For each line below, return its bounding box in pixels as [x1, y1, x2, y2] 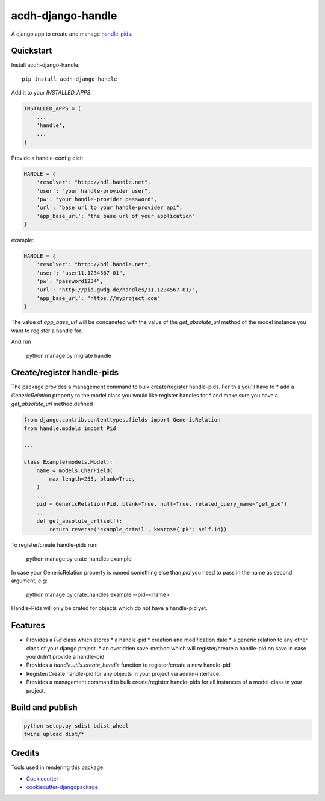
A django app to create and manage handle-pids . [11, 30, 133, 37]
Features [11, 620, 45, 631]
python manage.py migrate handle [26, 352, 111, 359]
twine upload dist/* [23, 731, 84, 737]
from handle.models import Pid [23, 425, 117, 432]
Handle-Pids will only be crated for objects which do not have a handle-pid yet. [11, 605, 208, 612]
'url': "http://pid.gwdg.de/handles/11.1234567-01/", [36, 286, 199, 293]
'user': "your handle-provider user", [36, 187, 151, 194]
